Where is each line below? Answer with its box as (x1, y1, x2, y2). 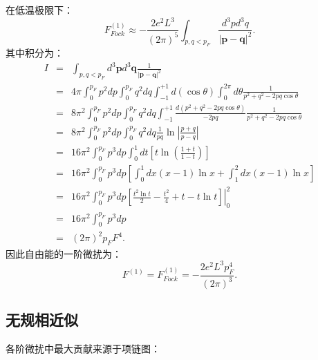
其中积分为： (6, 46, 64, 60)
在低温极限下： (6, 3, 73, 17)
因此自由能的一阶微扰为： (6, 246, 122, 260)
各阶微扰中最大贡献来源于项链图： (6, 341, 160, 356)
